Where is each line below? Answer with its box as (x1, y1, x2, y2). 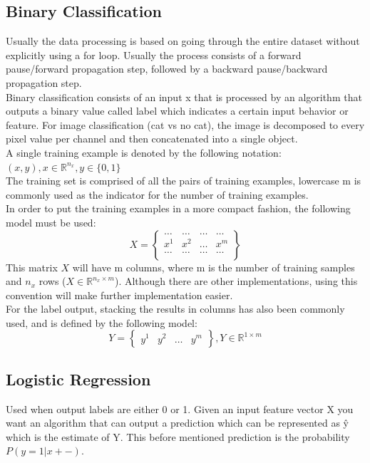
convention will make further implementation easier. (6, 287, 233, 302)
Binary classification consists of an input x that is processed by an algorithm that (6, 89, 362, 104)
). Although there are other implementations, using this (114, 274, 358, 288)
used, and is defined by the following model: (6, 315, 197, 330)
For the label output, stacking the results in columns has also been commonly (6, 301, 345, 316)
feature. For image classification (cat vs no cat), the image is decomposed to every (6, 117, 365, 132)
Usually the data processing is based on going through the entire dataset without (6, 33, 360, 48)
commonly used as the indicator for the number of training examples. (6, 187, 309, 202)
